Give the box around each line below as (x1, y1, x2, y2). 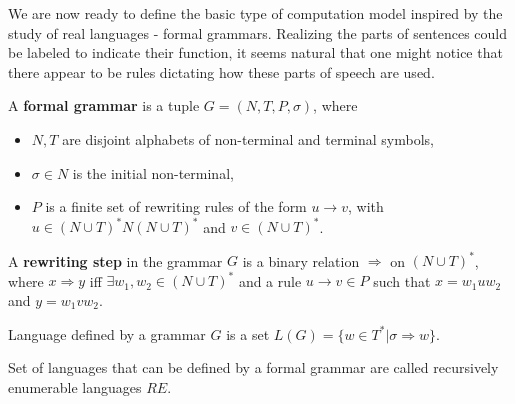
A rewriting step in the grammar (8, 250, 223, 271)
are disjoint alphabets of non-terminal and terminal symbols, (62, 128, 434, 149)
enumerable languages (8, 376, 142, 397)
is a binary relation (242, 250, 360, 271)
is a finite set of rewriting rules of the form (45, 196, 307, 217)
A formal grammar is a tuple (8, 95, 200, 116)
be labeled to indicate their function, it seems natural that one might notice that (8, 42, 503, 63)
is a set (226, 323, 270, 344)
